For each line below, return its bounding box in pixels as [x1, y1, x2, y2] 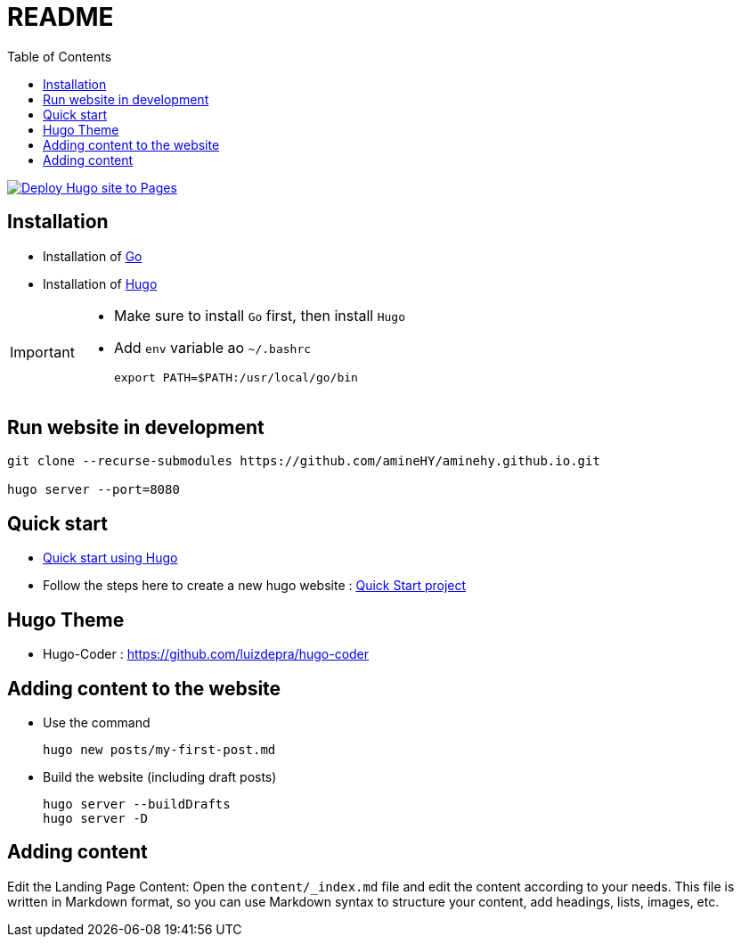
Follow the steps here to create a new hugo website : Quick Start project [43, 578, 467, 594]
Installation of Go [43, 248, 142, 264]
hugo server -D [43, 810, 149, 825]
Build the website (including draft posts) [43, 768, 277, 784]
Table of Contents [7, 48, 112, 64]
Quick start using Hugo [43, 550, 178, 566]
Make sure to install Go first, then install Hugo [113, 306, 406, 324]
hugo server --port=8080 [7, 482, 180, 497]
